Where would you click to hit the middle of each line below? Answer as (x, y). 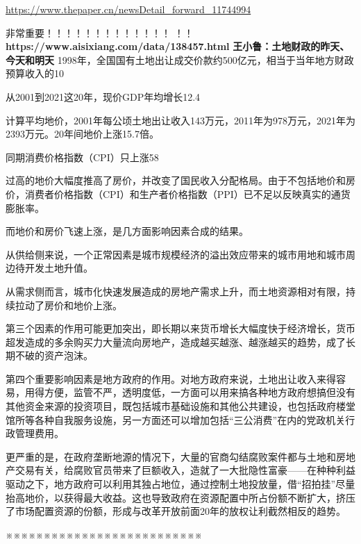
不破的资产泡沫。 (54, 355)
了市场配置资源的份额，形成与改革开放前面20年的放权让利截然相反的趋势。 (176, 511)
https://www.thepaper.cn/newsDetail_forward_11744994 (128, 9)
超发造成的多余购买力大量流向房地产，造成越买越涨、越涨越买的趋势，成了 (176, 341)
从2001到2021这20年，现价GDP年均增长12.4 (103, 96)
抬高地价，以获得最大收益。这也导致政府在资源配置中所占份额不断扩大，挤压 (180, 497)
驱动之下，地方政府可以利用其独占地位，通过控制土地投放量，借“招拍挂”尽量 (180, 484)
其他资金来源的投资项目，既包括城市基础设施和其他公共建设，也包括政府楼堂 (180, 406)
